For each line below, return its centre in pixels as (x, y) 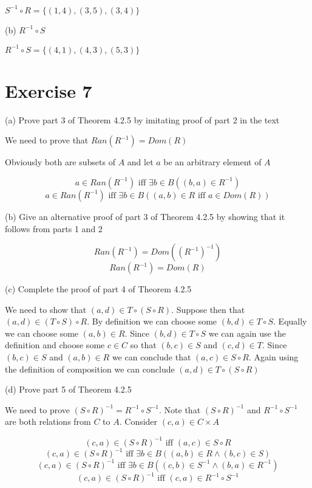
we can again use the (247, 333)
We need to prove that (47, 140)
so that (143, 345)
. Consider (138, 421)
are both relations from (48, 421)
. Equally (290, 321)
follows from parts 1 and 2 (54, 228)
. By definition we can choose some (152, 321)
